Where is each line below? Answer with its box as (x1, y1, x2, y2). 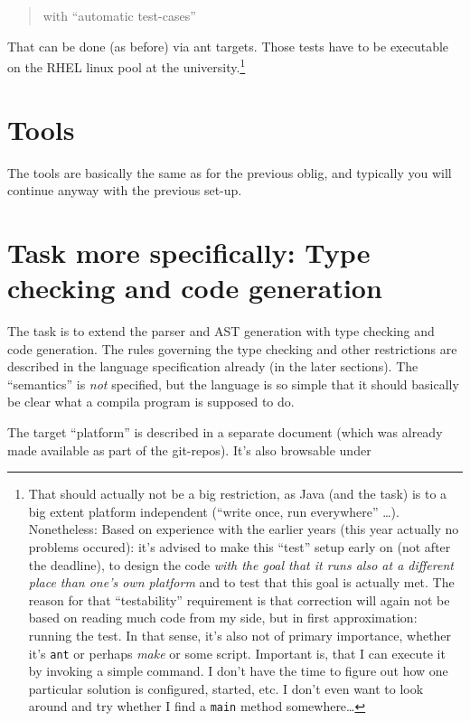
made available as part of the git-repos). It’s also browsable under (7, 440, 371, 459)
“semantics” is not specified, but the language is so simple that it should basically (7, 374, 459, 393)
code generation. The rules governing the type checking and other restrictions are (7, 339, 457, 358)
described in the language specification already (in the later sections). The (7, 357, 418, 376)
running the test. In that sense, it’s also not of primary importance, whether (28, 625, 452, 644)
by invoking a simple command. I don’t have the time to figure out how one (28, 661, 448, 680)
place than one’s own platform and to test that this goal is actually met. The (28, 573, 455, 592)
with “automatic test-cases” (42, 6, 196, 24)
